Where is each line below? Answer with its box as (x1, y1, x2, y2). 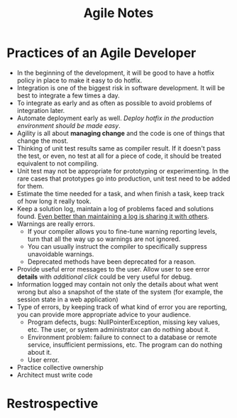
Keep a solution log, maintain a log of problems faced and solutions (16, 204, 214, 213)
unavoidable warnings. (27, 250, 94, 258)
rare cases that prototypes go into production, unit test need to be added (16, 174, 231, 183)
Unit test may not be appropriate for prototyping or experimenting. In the (16, 166, 229, 175)
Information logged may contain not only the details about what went (16, 279, 219, 289)
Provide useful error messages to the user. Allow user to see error (16, 264, 210, 273)
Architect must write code (16, 370, 93, 379)
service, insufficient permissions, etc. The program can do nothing (27, 340, 223, 349)
